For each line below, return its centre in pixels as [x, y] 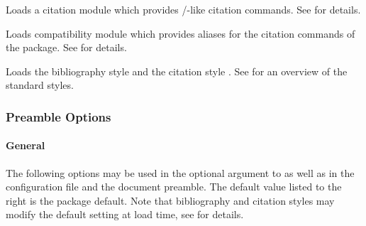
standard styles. [40, 85]
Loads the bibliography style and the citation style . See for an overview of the [177, 71]
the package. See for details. [66, 47]
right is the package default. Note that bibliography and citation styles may [170, 200]
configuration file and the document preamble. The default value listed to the [174, 187]
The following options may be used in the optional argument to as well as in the [180, 172]
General [26, 145]
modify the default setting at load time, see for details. [125, 214]
